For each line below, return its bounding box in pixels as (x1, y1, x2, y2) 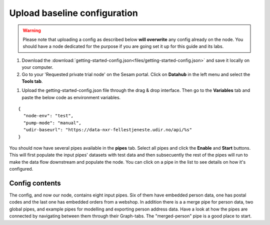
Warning (22, 27, 41, 33)
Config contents (9, 179, 61, 187)
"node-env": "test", (23, 113, 74, 119)
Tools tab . (21, 78, 43, 84)
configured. (9, 166, 33, 172)
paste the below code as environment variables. (21, 94, 121, 100)
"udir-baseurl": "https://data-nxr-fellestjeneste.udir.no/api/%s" (23, 127, 192, 133)
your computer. (21, 64, 53, 70)
